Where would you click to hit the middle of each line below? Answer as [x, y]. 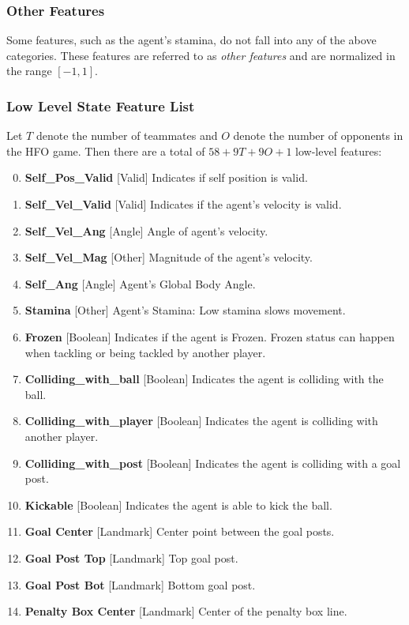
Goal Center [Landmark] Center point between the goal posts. [180, 531]
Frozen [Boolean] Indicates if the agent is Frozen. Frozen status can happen [210, 336]
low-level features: [339, 151]
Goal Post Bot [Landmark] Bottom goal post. [140, 584]
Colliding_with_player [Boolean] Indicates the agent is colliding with [201, 421]
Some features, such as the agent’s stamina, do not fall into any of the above [191, 40]
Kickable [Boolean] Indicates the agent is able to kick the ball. [178, 505]
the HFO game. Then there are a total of [106, 151]
